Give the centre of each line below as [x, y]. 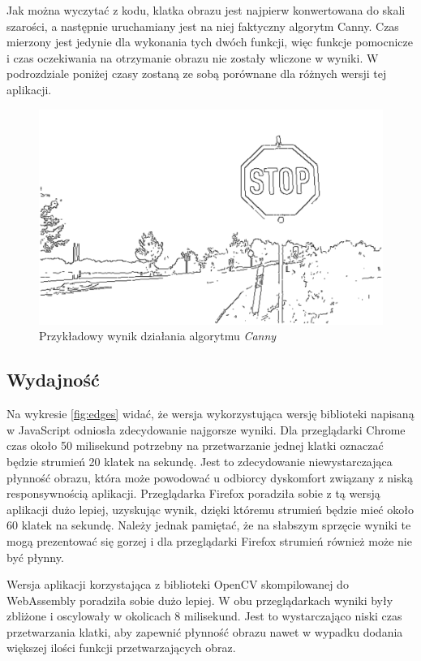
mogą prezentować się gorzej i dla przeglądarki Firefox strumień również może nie [209, 540]
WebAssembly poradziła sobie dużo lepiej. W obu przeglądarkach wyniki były [200, 600]
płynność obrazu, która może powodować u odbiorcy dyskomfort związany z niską [210, 477]
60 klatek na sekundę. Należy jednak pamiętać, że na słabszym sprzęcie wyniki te [209, 525]
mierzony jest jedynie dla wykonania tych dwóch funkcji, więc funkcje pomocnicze [210, 42]
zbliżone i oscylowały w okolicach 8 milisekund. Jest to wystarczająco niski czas [204, 616]
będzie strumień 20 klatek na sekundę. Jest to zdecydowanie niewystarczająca [200, 461]
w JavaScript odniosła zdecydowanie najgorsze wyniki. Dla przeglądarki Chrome [206, 429]
